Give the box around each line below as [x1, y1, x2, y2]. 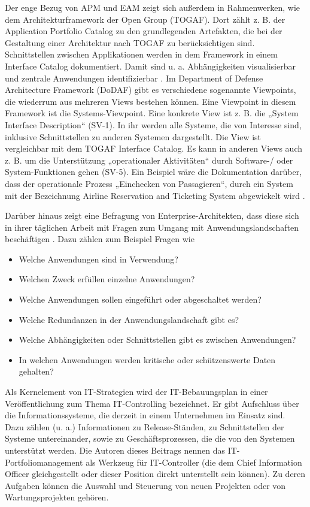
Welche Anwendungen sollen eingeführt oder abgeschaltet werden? [19, 293, 262, 306]
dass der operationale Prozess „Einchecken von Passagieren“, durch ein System [5, 177, 293, 189]
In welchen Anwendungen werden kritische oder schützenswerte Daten [19, 353, 276, 366]
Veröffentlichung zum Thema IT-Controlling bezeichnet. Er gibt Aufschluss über [5, 397, 299, 409]
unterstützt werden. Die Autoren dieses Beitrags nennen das [5, 444, 226, 456]
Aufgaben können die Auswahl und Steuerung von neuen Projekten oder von [5, 479, 286, 491]
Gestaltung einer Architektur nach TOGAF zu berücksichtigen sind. [5, 36, 255, 49]
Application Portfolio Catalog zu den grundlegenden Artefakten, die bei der [5, 25, 282, 37]
